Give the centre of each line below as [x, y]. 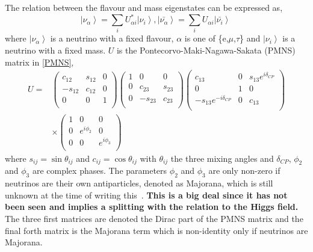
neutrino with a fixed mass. [55, 50]
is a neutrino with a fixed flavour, [112, 38]
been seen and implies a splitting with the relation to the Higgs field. [152, 207]
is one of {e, [206, 38]
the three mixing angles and [222, 158]
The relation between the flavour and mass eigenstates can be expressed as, [144, 7]
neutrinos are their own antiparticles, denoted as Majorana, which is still [139, 183]
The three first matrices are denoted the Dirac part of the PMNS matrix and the [154, 218]
